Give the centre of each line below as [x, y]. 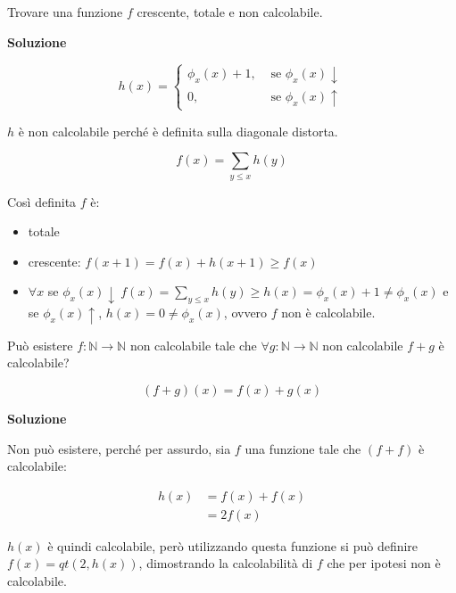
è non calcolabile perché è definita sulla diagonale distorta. [178, 131]
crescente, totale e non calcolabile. [230, 12]
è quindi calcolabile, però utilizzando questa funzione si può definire [233, 545]
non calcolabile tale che [193, 345]
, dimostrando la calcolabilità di [226, 563]
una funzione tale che [303, 448]
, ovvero [245, 313]
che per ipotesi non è [384, 563]
